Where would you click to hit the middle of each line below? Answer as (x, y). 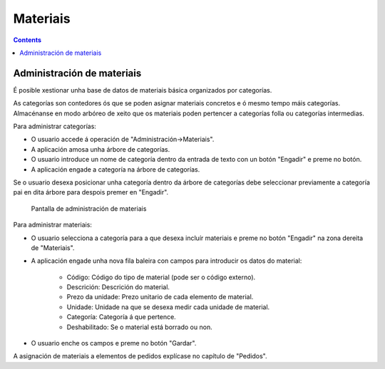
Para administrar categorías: (55, 126)
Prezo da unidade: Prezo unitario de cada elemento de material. (160, 297)
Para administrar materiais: (53, 225)
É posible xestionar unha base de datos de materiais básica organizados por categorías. (143, 90)
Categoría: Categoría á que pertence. (121, 317)
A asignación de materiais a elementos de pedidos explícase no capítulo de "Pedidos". (140, 356)
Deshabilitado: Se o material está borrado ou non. (140, 327)
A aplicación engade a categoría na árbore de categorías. (115, 169)
